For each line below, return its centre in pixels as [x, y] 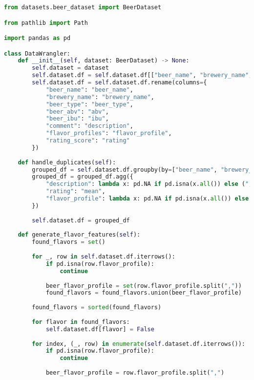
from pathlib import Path [46, 23]
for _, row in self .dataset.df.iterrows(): [104, 257]
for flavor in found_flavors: [81, 322]
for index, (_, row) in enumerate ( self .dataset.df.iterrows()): [139, 344]
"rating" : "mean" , [75, 191]
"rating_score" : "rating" [88, 141]
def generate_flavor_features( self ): [79, 235]
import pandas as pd [37, 38]
